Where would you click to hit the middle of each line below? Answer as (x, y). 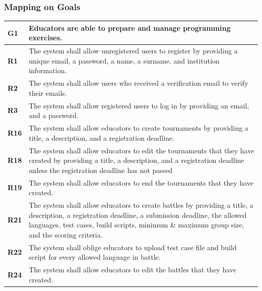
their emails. (48, 93)
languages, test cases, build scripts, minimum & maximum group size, (137, 225)
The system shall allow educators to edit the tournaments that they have (142, 150)
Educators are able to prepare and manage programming (130, 27)
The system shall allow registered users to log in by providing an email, (139, 105)
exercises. (46, 38)
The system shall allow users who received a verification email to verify (139, 83)
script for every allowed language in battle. (95, 257)
